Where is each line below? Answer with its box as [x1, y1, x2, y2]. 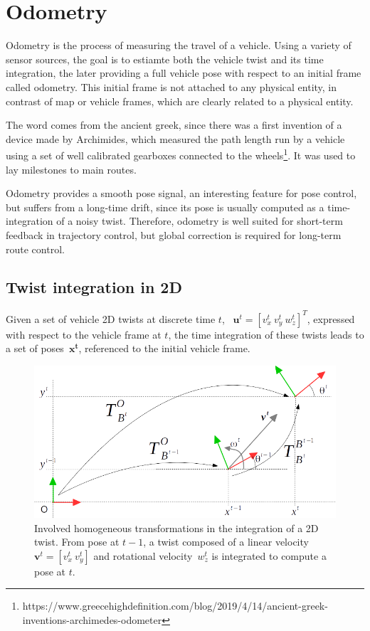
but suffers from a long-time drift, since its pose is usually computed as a [6, 199, 324, 214]
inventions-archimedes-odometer [22, 612, 162, 627]
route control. [6, 241, 65, 256]
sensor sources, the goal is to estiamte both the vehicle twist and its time [6, 51, 324, 66]
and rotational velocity [93, 548, 193, 563]
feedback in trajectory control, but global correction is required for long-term [6, 227, 342, 242]
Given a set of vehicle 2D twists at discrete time [6, 311, 216, 326]
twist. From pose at [34, 534, 120, 549]
